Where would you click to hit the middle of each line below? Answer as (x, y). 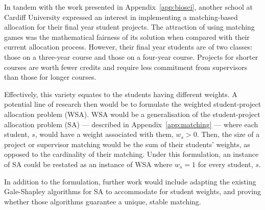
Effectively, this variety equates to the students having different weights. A (121, 94)
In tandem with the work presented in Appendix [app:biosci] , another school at (128, 7)
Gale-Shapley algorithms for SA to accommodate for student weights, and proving (132, 191)
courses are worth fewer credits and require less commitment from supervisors (126, 67)
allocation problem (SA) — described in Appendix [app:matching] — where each (131, 124)
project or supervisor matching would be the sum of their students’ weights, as (127, 144)
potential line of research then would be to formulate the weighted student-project (133, 104)
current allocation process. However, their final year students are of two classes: (128, 47)
